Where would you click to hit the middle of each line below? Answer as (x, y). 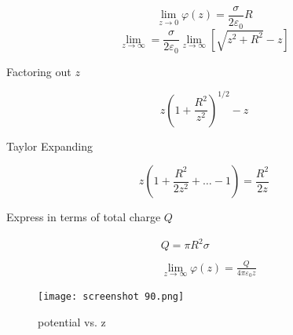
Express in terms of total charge (84, 217)
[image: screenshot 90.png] (111, 296)
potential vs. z (72, 321)
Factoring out (39, 71)
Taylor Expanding (49, 146)
